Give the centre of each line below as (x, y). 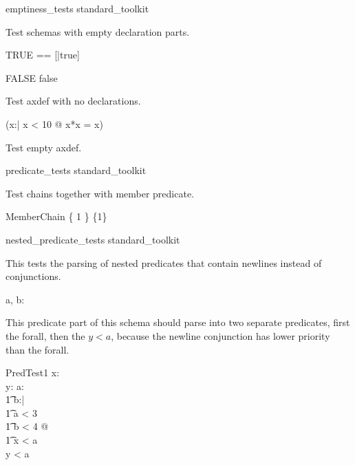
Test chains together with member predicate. (100, 193)
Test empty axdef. (44, 147)
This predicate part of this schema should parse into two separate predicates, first (178, 322)
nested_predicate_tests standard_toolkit (93, 239)
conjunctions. (33, 276)
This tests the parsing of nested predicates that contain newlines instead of (164, 262)
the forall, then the (45, 335)
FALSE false (32, 77)
